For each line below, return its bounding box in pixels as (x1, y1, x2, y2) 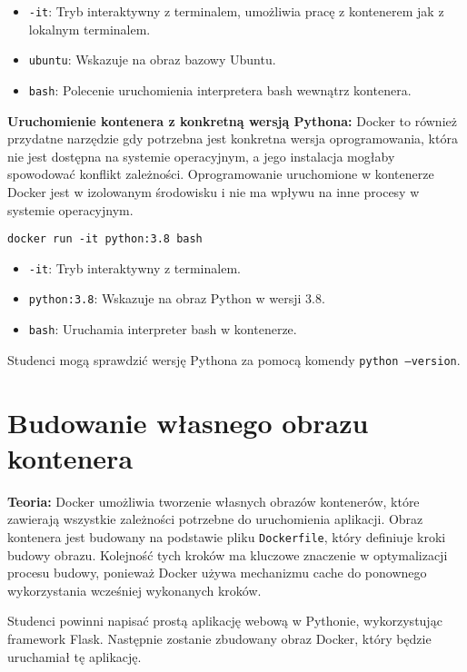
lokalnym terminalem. (28, 19, 151, 38)
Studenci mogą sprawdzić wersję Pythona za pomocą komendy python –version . (7, 350, 461, 369)
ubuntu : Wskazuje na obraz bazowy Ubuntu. (28, 50, 276, 69)
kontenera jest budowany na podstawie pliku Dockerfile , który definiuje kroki (7, 527, 446, 546)
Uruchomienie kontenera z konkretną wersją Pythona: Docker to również (7, 111, 457, 130)
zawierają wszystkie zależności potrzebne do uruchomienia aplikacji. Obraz (7, 509, 423, 529)
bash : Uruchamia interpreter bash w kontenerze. (28, 320, 297, 339)
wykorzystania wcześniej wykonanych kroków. (7, 580, 262, 599)
